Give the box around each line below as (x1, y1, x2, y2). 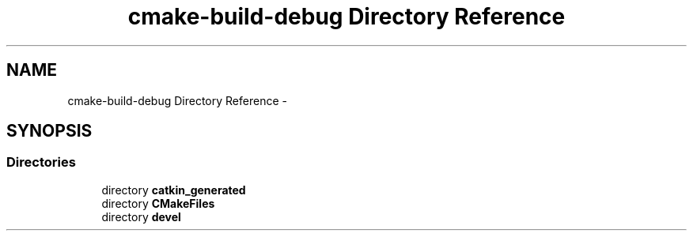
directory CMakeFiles (101, 196, 215, 210)
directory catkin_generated (101, 182, 246, 197)
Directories (6, 154, 76, 171)
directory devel (101, 209, 181, 224)
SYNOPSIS (6, 121, 93, 141)
